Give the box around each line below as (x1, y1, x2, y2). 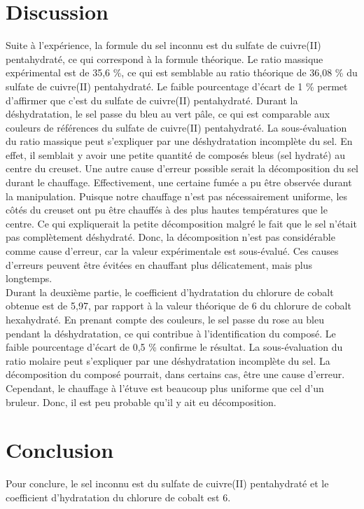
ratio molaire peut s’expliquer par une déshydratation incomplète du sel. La (6, 353, 330, 368)
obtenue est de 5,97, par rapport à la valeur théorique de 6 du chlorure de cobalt (6, 298, 351, 313)
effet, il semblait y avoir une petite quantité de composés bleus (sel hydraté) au (6, 147, 345, 162)
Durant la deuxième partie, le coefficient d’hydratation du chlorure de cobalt (6, 284, 334, 299)
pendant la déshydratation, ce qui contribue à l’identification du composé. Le (6, 326, 336, 340)
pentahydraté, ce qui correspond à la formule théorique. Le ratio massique (6, 51, 323, 66)
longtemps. (6, 271, 52, 286)
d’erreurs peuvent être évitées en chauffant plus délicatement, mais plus (6, 257, 313, 272)
